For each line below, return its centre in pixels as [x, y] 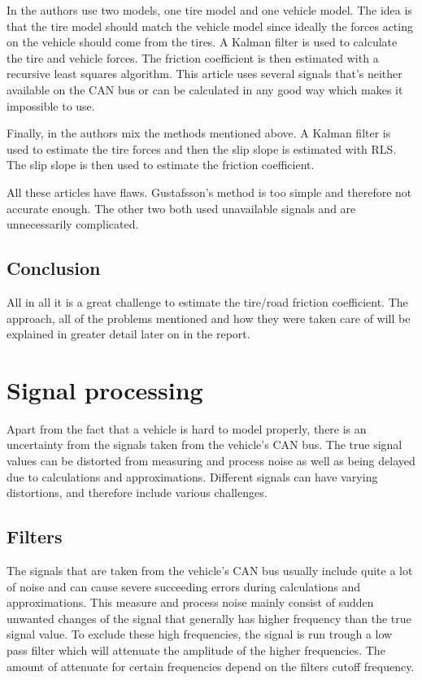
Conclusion [54, 268]
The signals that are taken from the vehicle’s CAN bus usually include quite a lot [210, 570]
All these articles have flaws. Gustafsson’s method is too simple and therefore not [209, 192]
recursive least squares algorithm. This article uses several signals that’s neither [204, 74]
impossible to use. [51, 105]
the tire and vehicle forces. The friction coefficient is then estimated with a [193, 57]
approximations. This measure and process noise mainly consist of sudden [190, 602]
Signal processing [105, 389]
